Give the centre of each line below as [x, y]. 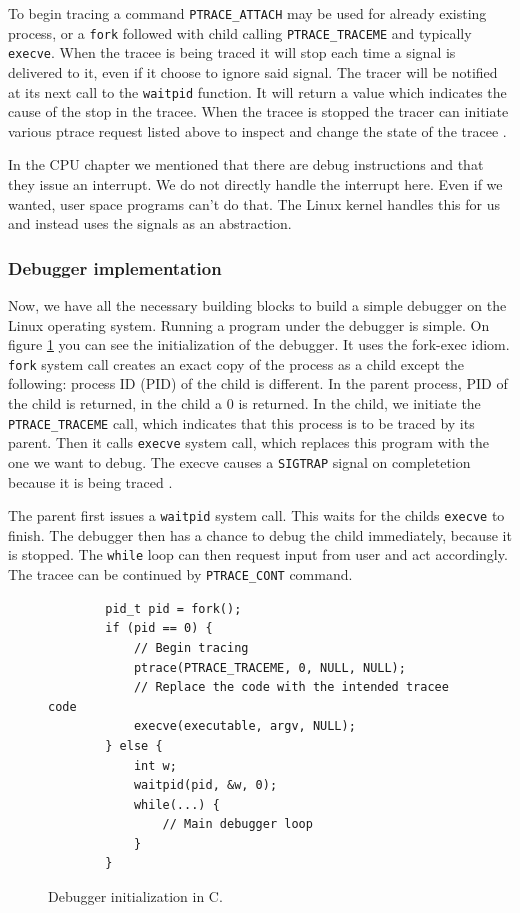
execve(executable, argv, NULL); [244, 726]
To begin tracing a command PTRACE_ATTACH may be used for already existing [247, 13]
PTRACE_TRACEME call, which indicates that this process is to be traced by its [241, 422]
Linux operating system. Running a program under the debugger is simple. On [249, 324]
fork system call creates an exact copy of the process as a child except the [236, 363]
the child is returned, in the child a [115, 403]
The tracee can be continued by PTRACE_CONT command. [180, 574]
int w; [155, 765]
